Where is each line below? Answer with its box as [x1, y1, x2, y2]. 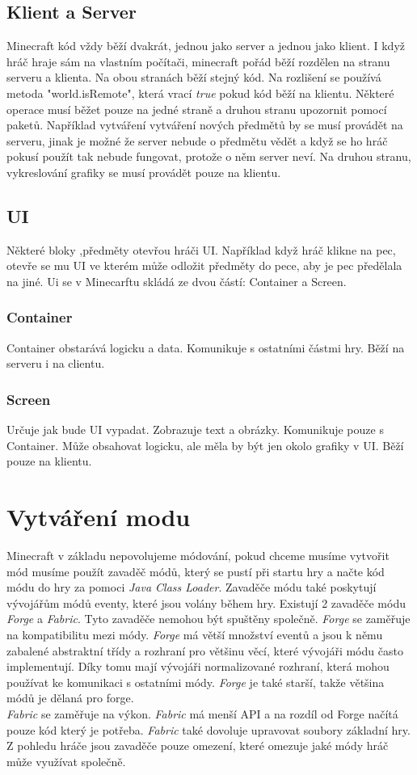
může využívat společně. [6, 752, 126, 769]
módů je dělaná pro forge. [6, 689, 134, 706]
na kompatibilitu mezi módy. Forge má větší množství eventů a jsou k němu [6, 626, 383, 643]
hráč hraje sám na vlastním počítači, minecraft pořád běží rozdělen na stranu [6, 53, 390, 69]
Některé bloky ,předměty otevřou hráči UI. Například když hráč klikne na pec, [6, 241, 396, 258]
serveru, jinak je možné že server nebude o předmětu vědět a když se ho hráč [6, 132, 388, 149]
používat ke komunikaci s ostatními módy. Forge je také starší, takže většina [6, 673, 385, 690]
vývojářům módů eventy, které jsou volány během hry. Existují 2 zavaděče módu [6, 594, 406, 611]
